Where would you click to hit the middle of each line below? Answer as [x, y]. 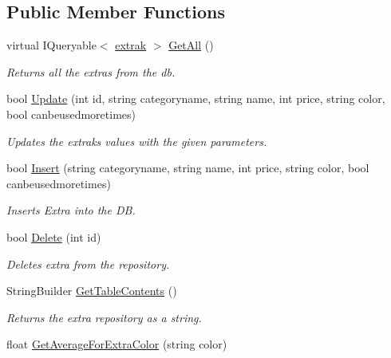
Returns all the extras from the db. [91, 71]
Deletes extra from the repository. [88, 264]
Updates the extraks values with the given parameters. [137, 141]
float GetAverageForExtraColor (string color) [117, 344]
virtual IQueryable [51, 45]
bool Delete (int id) [54, 236]
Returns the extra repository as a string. [104, 317]
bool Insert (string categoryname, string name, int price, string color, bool [188, 168]
